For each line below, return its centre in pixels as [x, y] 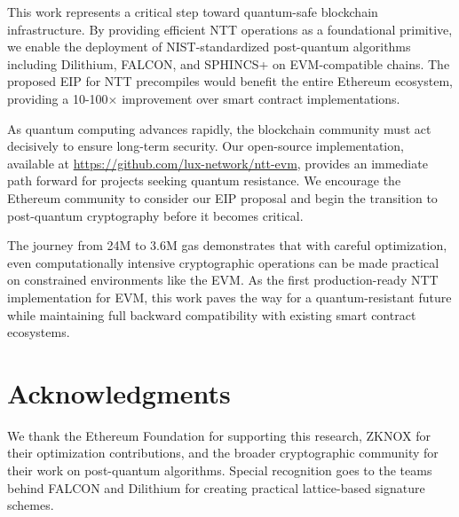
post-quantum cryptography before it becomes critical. [155, 215]
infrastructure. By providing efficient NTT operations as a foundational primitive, [230, 29]
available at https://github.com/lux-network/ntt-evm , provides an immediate [218, 163]
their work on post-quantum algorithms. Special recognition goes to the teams [220, 470]
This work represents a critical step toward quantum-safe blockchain [193, 12]
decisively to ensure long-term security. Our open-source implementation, [206, 146]
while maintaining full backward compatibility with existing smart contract [212, 314]
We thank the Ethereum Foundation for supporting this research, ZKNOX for [219, 435]
